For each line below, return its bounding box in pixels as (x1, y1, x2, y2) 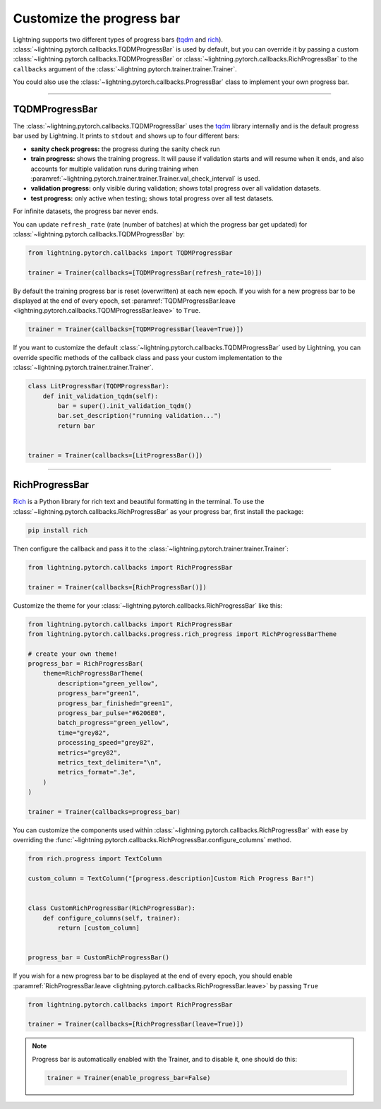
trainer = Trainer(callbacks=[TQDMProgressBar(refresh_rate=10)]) (28, 268, 262, 277)
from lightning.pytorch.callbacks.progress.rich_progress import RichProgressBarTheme (28, 630, 337, 638)
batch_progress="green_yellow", (57, 719, 169, 727)
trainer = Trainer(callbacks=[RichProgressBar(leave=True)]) (28, 1020, 244, 1029)
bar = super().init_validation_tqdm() (57, 402, 192, 409)
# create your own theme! (28, 649, 118, 658)
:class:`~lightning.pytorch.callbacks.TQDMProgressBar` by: (13, 229, 186, 238)
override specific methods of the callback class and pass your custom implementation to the (13, 353, 282, 361)
